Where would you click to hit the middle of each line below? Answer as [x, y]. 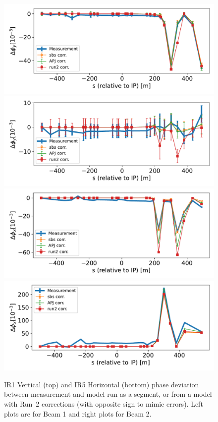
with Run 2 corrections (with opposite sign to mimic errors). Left [104, 404]
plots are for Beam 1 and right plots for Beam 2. [78, 413]
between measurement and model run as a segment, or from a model [108, 394]
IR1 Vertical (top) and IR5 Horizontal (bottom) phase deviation [102, 384]
